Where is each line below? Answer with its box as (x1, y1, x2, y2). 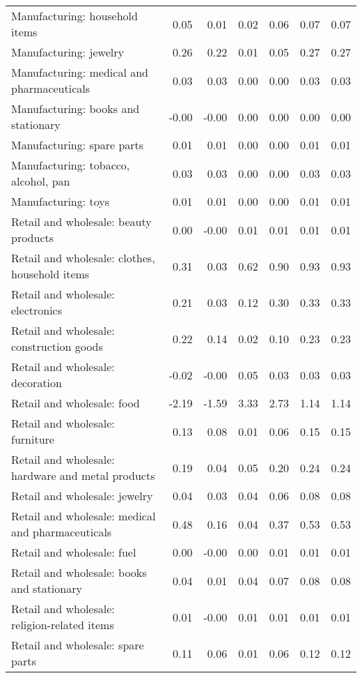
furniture (11, 431, 54, 447)
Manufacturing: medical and (11, 64, 148, 80)
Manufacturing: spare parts (11, 137, 144, 153)
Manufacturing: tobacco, (11, 157, 130, 173)
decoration (11, 375, 62, 391)
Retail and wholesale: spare (11, 637, 144, 653)
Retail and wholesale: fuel (11, 544, 136, 560)
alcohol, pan (11, 173, 70, 189)
